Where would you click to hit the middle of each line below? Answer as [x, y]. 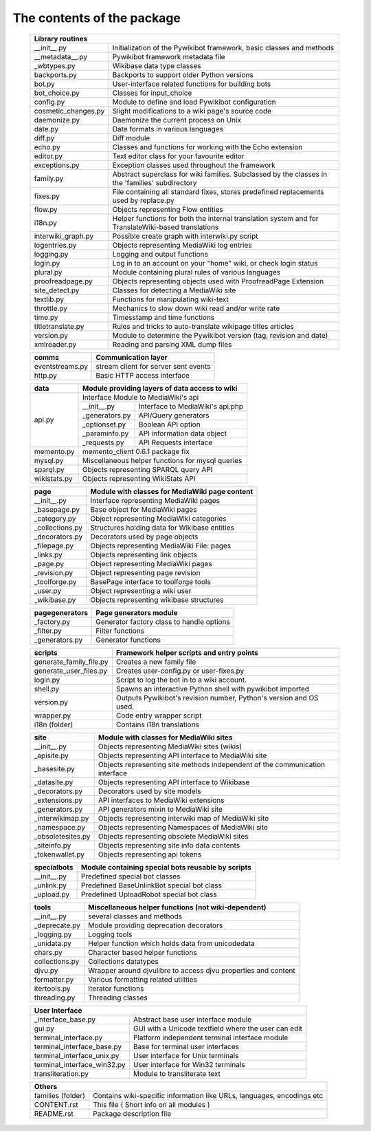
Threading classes [118, 998]
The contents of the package [97, 18]
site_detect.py [57, 290]
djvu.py [46, 970]
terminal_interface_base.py [78, 1046]
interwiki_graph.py [64, 236]
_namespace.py [60, 827]
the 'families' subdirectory [155, 182]
